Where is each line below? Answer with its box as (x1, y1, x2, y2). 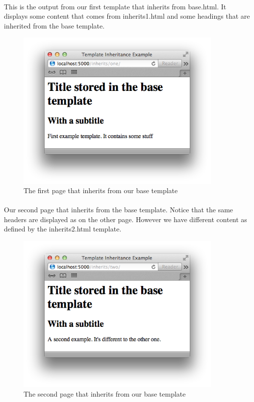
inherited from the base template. (4, 20, 105, 30)
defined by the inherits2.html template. (4, 224, 122, 234)
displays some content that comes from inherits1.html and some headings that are (4, 11, 250, 21)
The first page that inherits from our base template (24, 185, 178, 196)
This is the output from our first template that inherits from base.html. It (4, 1, 227, 11)
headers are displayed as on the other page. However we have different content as (4, 214, 247, 224)
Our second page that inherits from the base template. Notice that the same (4, 204, 233, 215)
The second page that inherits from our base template (24, 388, 186, 399)
